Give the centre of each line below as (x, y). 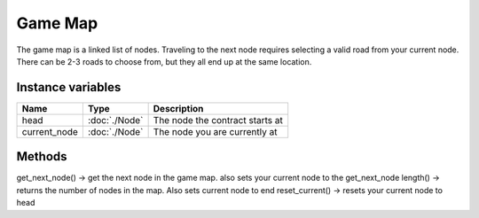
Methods (42, 156)
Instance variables (69, 87)
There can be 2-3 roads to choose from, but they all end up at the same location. (164, 61)
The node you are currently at (215, 131)
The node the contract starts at (218, 120)
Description (178, 108)
